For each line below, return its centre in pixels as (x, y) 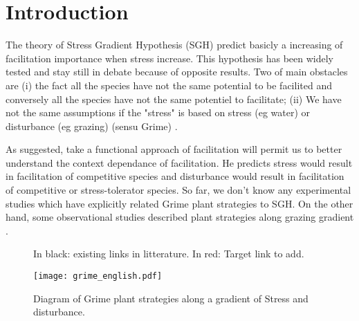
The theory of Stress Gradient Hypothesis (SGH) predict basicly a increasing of (174, 45)
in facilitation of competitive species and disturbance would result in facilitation (175, 176)
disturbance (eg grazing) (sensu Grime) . (92, 126)
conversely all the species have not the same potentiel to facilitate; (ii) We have (174, 99)
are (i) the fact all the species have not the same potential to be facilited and (169, 85)
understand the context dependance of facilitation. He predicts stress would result (179, 162)
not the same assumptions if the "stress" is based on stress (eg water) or (158, 112)
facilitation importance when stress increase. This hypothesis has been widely (169, 58)
